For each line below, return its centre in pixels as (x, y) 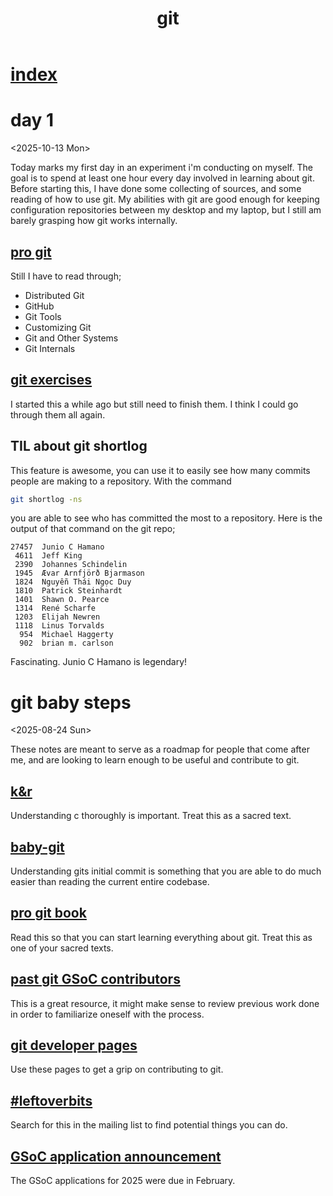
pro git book (48, 913)
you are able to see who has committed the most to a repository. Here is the (166, 518)
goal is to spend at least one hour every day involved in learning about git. (162, 178)
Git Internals (50, 348)
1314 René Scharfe (55, 608)
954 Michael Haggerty (66, 635)
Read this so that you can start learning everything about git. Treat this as (161, 937)
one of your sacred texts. (62, 948)
